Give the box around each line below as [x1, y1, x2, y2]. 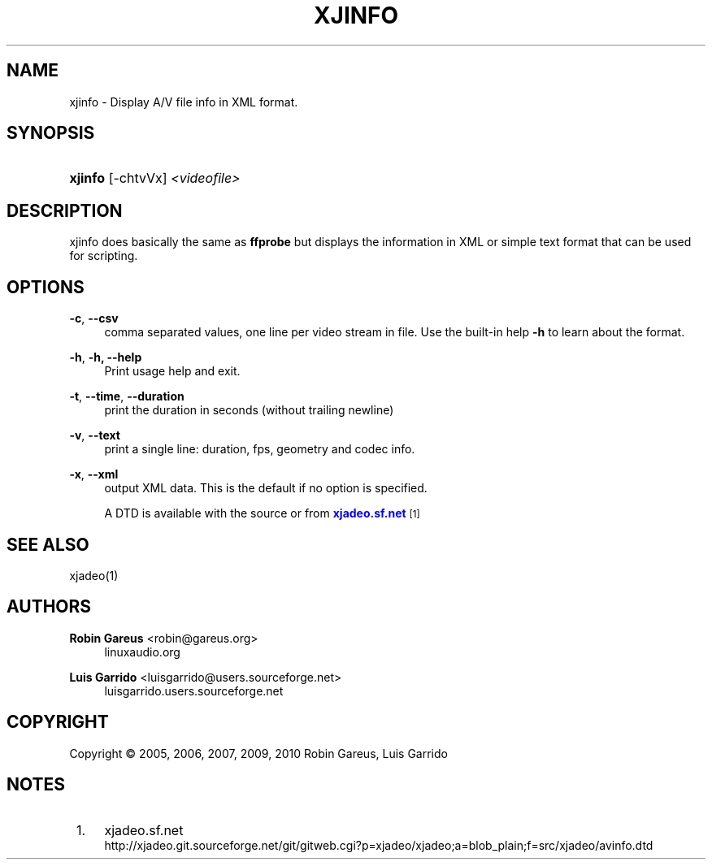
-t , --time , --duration [69, 389, 185, 404]
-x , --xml [69, 467, 119, 482]
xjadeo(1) [69, 568, 119, 582]
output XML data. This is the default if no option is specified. [104, 481, 428, 496]
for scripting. [69, 249, 138, 263]
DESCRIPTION [7, 200, 123, 221]
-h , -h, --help [69, 350, 142, 365]
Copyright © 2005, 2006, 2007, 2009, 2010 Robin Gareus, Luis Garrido [69, 746, 448, 760]
